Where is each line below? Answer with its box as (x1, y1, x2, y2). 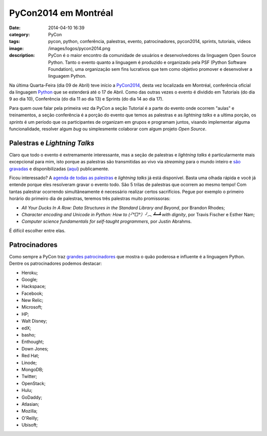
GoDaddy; (21, 394, 43, 400)
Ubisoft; (21, 422, 38, 428)
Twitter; (21, 374, 37, 380)
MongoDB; (21, 366, 44, 372)
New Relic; (21, 297, 44, 303)
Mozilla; (21, 408, 38, 414)
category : (9, 31, 30, 37)
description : (9, 52, 35, 58)
